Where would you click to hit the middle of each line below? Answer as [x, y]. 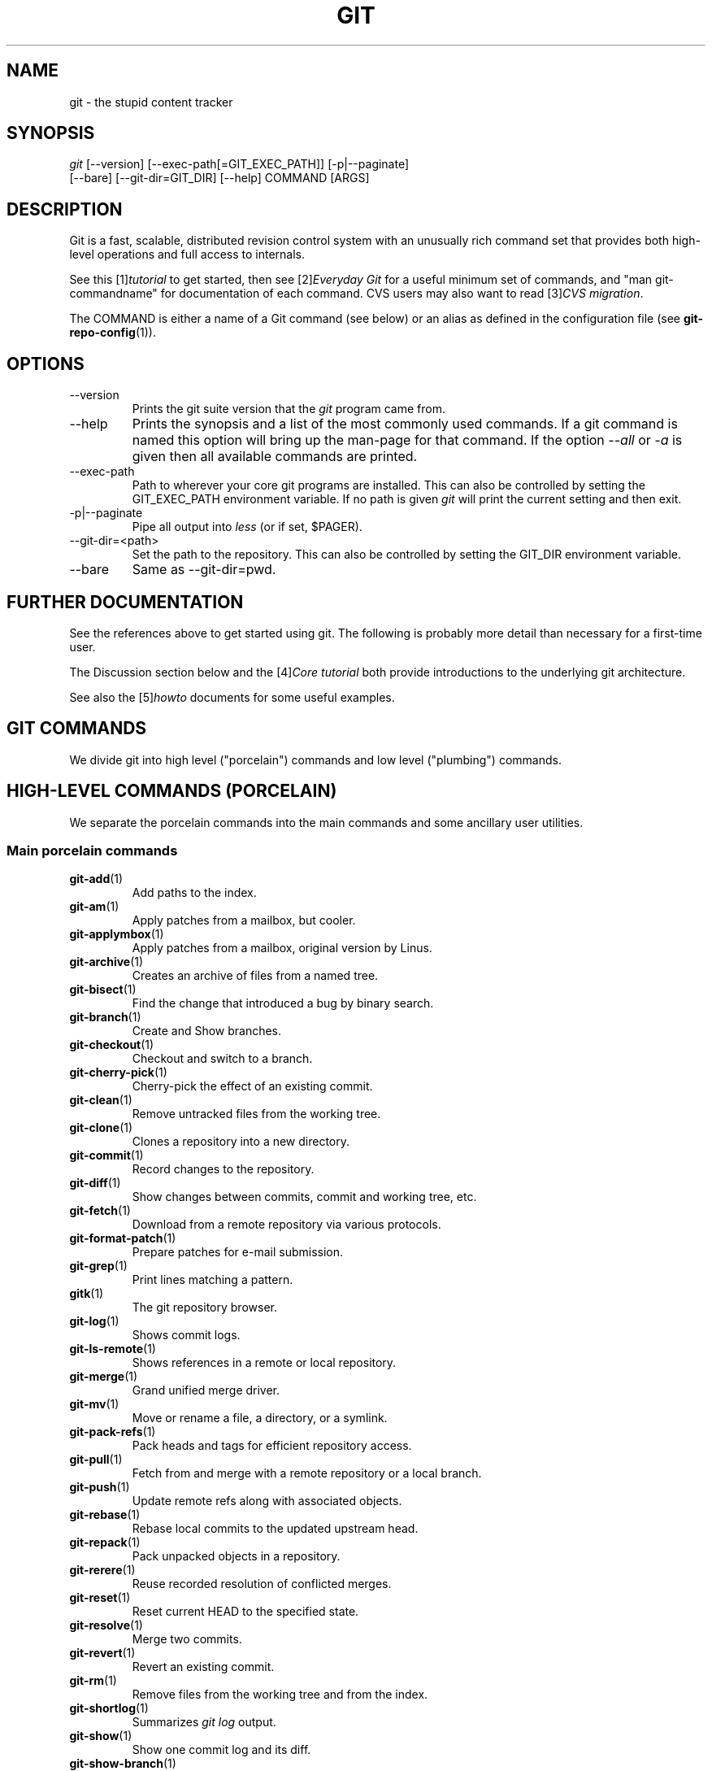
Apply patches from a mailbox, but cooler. [244, 920]
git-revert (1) [102, 1653]
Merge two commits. [187, 1639]
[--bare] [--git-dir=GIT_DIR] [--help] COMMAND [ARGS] [219, 178]
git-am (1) [94, 907]
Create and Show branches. [207, 1031]
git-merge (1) [104, 1377]
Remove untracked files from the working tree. [256, 1114]
